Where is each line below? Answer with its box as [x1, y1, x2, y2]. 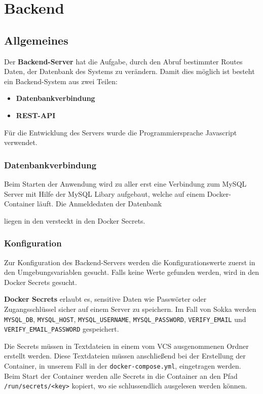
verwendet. [4, 137, 37, 148]
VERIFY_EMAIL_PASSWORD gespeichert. [4, 324, 119, 334]
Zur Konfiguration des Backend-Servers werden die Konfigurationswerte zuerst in [4, 257, 255, 267]
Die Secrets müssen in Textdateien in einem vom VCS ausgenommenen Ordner [4, 340, 249, 351]
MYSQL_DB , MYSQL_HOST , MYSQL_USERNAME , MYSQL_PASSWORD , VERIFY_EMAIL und [4, 313, 246, 324]
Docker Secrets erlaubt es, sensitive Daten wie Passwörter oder [4, 294, 207, 304]
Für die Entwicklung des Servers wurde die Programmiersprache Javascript [4, 127, 237, 137]
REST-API [16, 110, 56, 120]
